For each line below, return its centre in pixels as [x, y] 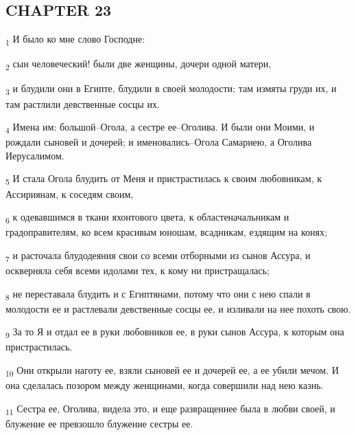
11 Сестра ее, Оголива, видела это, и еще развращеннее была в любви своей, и [170, 409]
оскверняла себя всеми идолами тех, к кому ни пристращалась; [138, 270]
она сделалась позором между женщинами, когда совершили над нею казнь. [165, 385]
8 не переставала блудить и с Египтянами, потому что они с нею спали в [158, 294]
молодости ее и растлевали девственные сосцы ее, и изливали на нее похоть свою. [178, 308]
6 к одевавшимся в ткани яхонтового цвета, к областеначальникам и [147, 217]
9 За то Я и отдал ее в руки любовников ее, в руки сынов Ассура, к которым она [175, 333]
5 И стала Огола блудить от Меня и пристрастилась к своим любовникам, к [164, 179]
